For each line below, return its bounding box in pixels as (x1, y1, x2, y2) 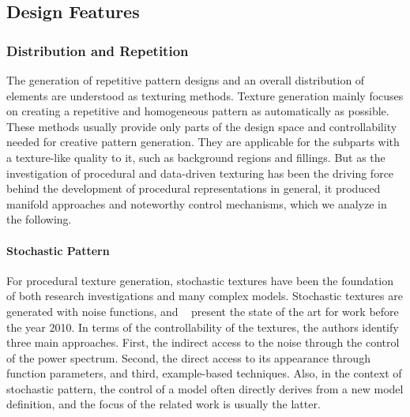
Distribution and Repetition (6, 40, 189, 60)
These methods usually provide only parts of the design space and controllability (6, 118, 397, 134)
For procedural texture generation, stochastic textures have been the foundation (6, 272, 393, 288)
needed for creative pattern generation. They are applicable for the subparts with (6, 133, 400, 150)
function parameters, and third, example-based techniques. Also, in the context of (6, 365, 402, 381)
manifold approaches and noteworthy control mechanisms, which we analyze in (6, 195, 387, 212)
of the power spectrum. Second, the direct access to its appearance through (6, 349, 371, 366)
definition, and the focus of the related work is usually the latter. (6, 396, 321, 412)
